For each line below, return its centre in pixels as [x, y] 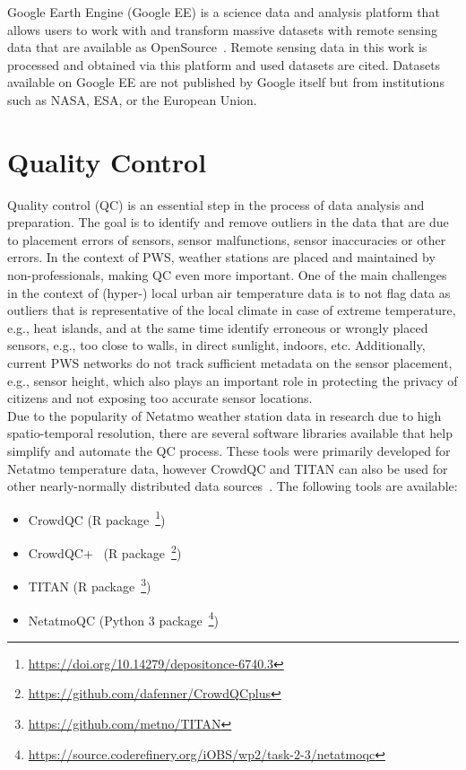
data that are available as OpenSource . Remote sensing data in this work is [217, 47]
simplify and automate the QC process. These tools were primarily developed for [229, 451]
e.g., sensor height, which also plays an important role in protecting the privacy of [233, 380]
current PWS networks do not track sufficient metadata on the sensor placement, [230, 363]
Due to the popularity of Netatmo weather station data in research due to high [224, 415]
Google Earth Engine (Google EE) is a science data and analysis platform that [224, 12]
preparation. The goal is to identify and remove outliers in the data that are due [228, 222]
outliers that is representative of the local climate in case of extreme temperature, [232, 310]
